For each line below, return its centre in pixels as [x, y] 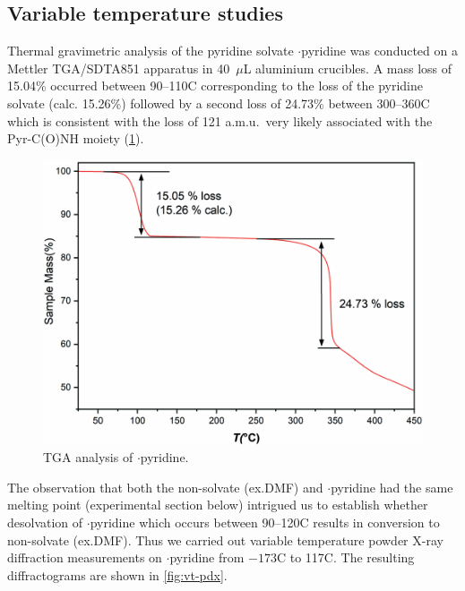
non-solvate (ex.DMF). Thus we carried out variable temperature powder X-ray [225, 540]
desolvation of [45, 522]
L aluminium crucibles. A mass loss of [348, 68]
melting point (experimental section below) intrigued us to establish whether [218, 505]
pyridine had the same [392, 487]
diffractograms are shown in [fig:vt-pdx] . [117, 574]
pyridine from [207, 557]
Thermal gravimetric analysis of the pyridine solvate [151, 51]
